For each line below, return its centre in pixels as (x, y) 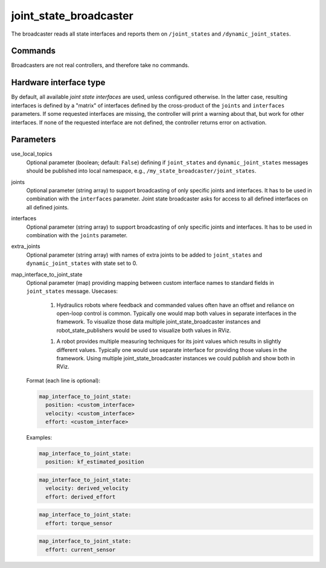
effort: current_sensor (81, 550)
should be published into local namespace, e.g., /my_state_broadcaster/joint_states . (141, 171)
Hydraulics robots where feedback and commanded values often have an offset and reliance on (176, 305)
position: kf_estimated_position (95, 462)
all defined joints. (48, 207)
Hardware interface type (58, 82)
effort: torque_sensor (79, 523)
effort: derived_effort (81, 497)
